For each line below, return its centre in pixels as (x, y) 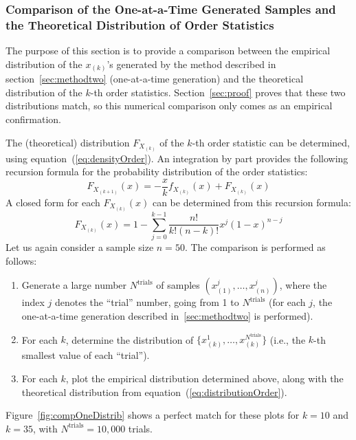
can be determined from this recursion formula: (252, 202)
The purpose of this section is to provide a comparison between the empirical (168, 51)
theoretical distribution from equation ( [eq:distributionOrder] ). (154, 392)
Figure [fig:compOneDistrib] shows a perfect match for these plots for (153, 415)
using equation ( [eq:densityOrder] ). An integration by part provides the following (177, 158)
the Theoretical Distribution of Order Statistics (140, 24)
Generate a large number (74, 285)
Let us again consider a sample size (80, 247)
